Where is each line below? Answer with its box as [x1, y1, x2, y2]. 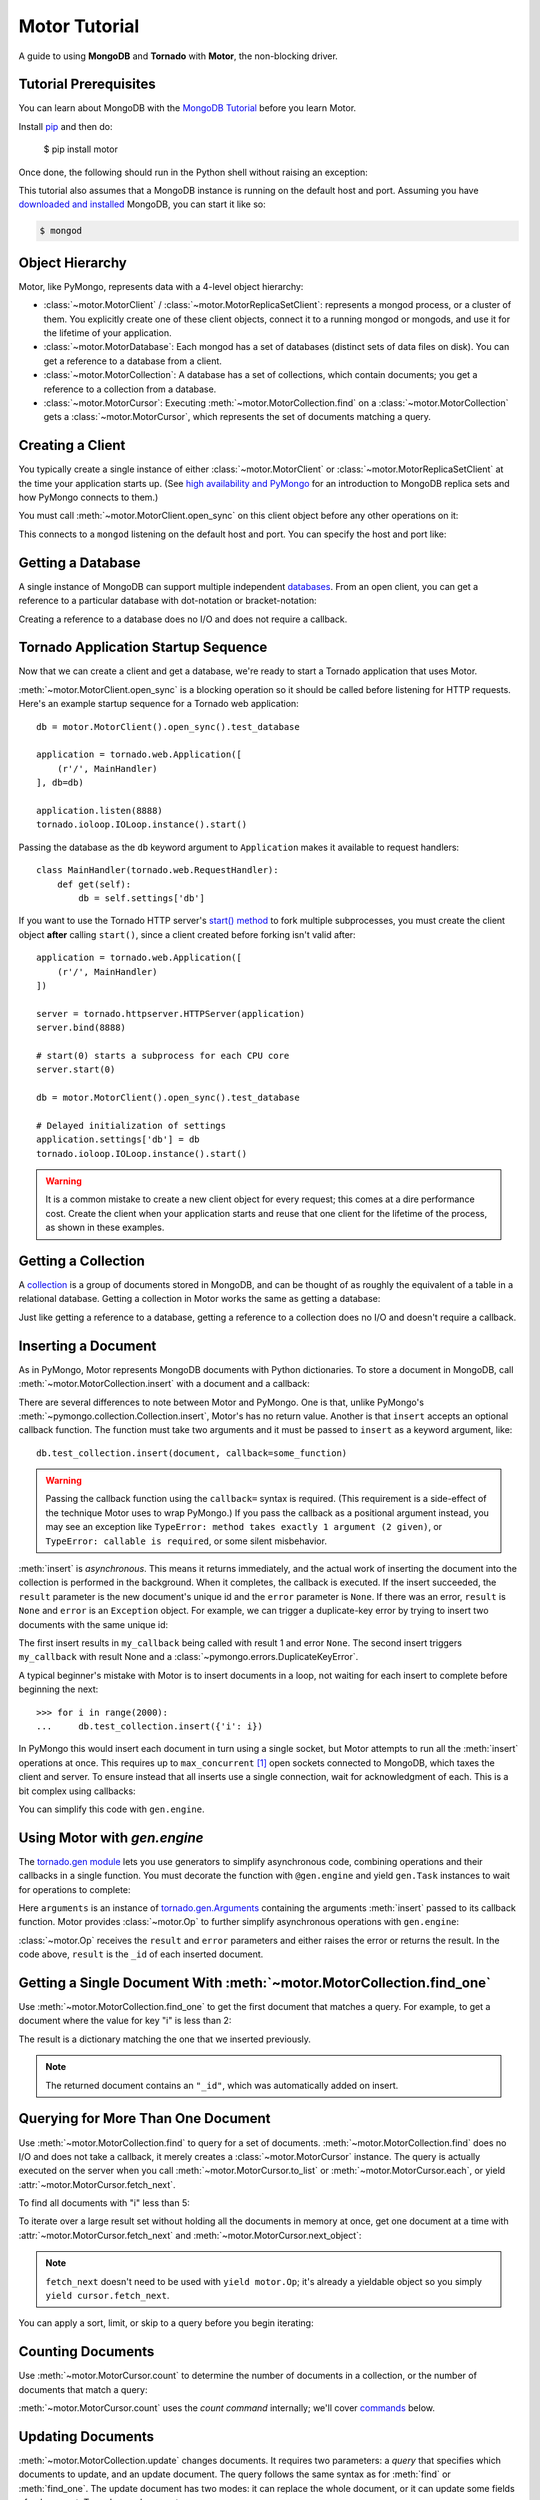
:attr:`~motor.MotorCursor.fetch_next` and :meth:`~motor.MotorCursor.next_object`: [18, 2229, 362, 2241]
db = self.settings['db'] [78, 892, 205, 904]
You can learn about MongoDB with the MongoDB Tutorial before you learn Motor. [18, 102, 357, 114]
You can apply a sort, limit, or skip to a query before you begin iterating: [18, 2317, 314, 2329]
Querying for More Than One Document [18, 2110, 271, 2127]
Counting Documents [18, 2343, 155, 2360]
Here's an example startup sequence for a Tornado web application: [18, 698, 299, 710]
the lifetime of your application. [43, 327, 172, 339]
